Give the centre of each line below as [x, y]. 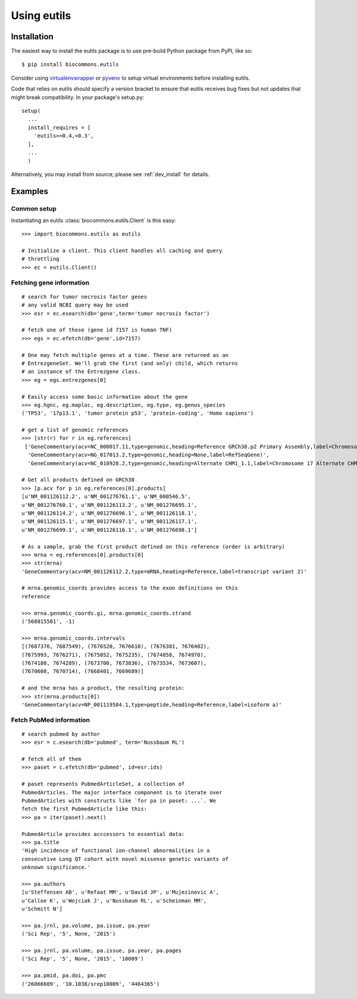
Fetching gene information [50, 283]
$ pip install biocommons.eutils [70, 65]
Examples [30, 191]
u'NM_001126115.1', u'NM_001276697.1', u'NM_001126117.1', [109, 522]
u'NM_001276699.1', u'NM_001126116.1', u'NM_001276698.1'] [109, 530]
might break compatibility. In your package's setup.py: [78, 97]
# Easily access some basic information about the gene [105, 397]
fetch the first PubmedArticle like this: [84, 809]
